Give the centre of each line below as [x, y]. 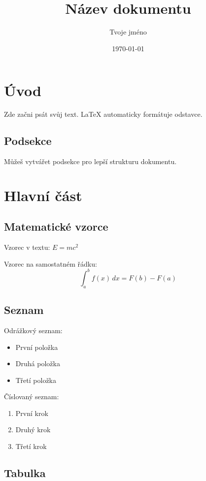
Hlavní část [43, 195]
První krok [32, 413]
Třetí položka [36, 380]
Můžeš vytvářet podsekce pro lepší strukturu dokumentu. [90, 161]
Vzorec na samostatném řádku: [51, 263]
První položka [37, 347]
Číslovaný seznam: [32, 396]
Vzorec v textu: [27, 247]
